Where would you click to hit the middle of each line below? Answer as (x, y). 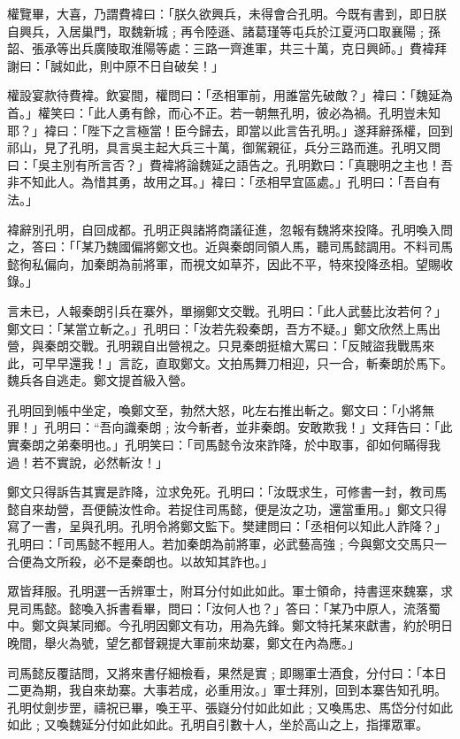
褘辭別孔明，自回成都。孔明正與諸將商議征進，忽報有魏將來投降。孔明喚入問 (230, 229)
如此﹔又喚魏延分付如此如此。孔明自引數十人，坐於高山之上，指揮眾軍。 (218, 724)
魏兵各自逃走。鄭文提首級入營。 (100, 380)
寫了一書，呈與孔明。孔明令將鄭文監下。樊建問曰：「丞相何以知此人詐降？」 (227, 526)
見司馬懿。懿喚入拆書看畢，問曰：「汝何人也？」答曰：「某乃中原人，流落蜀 (224, 608)
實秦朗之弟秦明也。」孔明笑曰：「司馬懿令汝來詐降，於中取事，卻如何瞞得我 (224, 445)
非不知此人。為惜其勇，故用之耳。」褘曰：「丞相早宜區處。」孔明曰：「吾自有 (224, 182)
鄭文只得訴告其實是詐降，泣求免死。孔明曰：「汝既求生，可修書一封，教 (215, 492)
